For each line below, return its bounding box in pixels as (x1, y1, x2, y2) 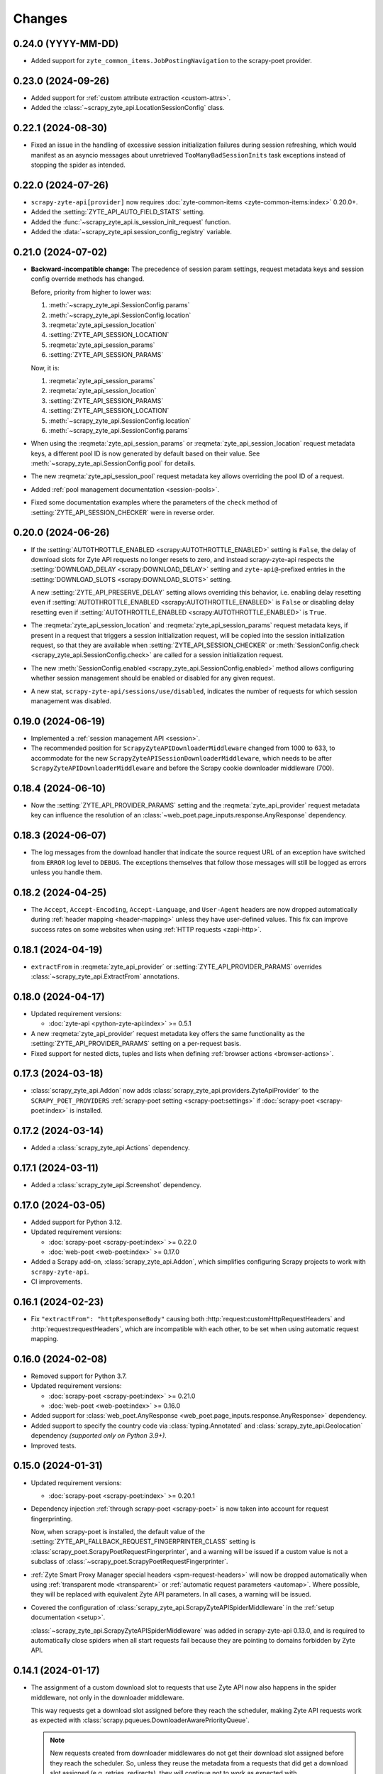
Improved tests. (30, 1441, 77, 1450)
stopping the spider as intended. (30, 160, 126, 170)
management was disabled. (30, 697, 111, 705)
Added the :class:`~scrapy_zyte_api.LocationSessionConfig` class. (30, 104, 225, 112)
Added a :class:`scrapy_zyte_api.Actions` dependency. (30, 1143, 191, 1152)
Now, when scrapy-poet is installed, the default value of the (30, 1528, 206, 1536)
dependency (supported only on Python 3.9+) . (30, 1431, 167, 1440)
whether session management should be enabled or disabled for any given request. (30, 674, 276, 683)
